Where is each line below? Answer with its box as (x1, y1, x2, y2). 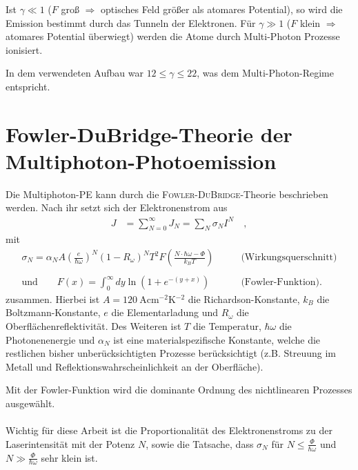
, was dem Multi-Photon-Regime (197, 66, 334, 80)
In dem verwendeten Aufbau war (6, 66, 143, 80)
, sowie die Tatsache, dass (146, 436, 254, 451)
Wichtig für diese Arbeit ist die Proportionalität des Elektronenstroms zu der (6, 423, 332, 438)
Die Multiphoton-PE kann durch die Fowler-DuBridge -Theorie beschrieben (6, 186, 328, 201)
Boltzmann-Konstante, (6, 305, 101, 320)
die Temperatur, (192, 319, 261, 333)
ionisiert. (6, 42, 43, 57)
